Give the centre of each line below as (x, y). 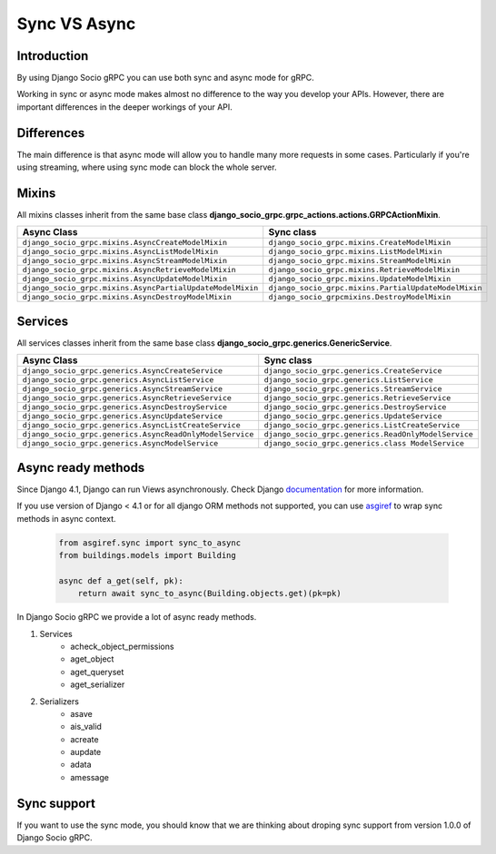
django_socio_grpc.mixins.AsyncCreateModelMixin (124, 243)
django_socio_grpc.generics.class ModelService (364, 443)
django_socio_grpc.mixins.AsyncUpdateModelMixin (124, 279)
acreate (84, 739)
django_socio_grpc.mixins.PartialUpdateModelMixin (375, 288)
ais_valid (86, 727)
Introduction (53, 56)
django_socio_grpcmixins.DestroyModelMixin (360, 297)
